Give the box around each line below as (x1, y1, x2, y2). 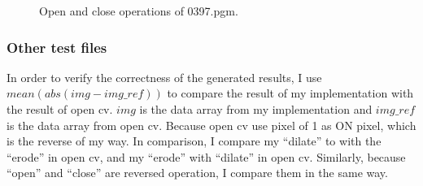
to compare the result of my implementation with (167, 84, 414, 102)
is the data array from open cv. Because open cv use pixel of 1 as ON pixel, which (7, 116, 416, 133)
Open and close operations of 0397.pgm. (39, 2, 238, 19)
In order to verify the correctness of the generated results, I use (7, 68, 322, 85)
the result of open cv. (7, 101, 113, 117)
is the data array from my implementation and (139, 101, 373, 117)
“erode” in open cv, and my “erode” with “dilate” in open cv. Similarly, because (7, 148, 406, 165)
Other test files (7, 37, 107, 57)
